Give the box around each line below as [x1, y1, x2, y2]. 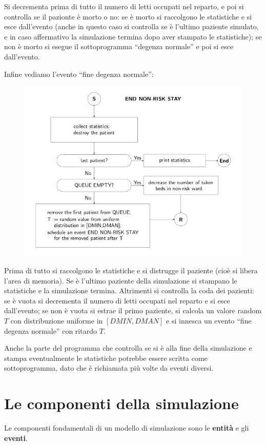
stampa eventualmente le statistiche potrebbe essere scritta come [4, 352, 208, 363]
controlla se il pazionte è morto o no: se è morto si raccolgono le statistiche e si [4, 11, 252, 22]
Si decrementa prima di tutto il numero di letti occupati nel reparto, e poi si [4, 1, 244, 11]
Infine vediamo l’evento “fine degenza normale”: [4, 68, 154, 79]
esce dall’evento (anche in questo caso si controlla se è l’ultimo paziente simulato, [4, 21, 259, 32]
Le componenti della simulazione [4, 393, 239, 414]
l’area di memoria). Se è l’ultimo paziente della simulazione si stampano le [4, 275, 237, 286]
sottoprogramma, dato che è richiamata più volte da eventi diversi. [4, 362, 214, 373]
